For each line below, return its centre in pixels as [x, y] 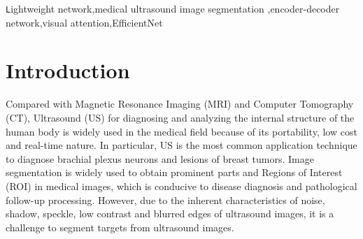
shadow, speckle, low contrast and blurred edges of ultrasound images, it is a [170, 213]
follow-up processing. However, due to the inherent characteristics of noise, [165, 200]
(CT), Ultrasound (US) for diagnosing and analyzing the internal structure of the [180, 117]
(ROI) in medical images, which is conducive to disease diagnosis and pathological [181, 186]
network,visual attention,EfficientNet [84, 22]
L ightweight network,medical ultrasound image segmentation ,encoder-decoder [173, 8]
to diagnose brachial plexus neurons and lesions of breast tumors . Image [160, 158]
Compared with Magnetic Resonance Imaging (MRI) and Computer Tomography [180, 104]
